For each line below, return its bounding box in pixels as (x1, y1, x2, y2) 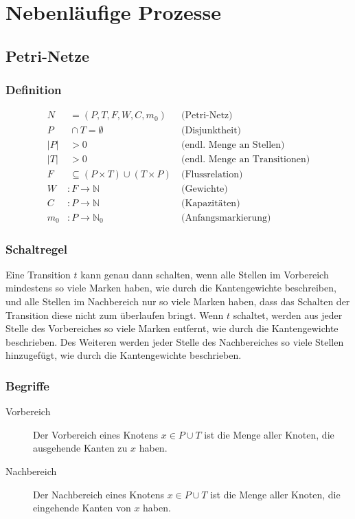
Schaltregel (5, 240, 68, 257)
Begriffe (5, 377, 49, 394)
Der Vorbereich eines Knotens (33, 427, 159, 441)
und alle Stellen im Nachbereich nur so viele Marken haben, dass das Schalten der (5, 294, 350, 309)
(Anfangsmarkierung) (181, 212, 271, 223)
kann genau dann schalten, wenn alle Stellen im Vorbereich (80, 267, 329, 281)
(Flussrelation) (181, 169, 243, 179)
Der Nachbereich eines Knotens (33, 487, 164, 501)
